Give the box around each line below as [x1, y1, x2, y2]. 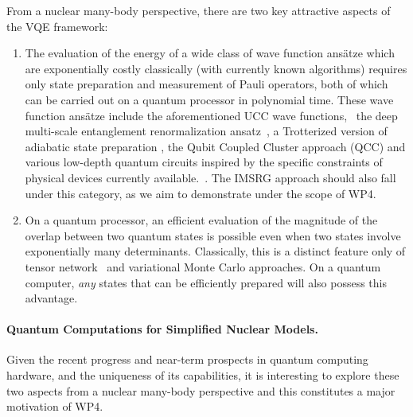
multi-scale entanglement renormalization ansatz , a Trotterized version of [25, 123, 388, 139]
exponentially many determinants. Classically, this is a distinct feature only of [25, 243, 406, 259]
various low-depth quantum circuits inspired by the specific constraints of [25, 154, 383, 170]
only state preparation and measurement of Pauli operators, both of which [25, 76, 388, 92]
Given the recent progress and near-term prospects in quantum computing [6, 351, 368, 368]
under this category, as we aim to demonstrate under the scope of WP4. [25, 185, 376, 201]
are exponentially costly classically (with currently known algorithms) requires [25, 60, 407, 76]
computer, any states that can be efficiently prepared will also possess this [25, 274, 387, 290]
